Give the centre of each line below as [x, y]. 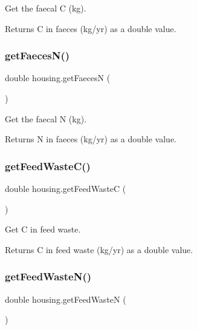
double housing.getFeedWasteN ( [66, 299]
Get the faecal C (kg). [46, 8]
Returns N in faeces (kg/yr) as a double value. [91, 139]
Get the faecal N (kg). [46, 118]
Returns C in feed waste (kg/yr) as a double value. [99, 249]
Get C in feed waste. [43, 229]
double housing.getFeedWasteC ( [66, 188]
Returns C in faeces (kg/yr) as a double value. [91, 28]
